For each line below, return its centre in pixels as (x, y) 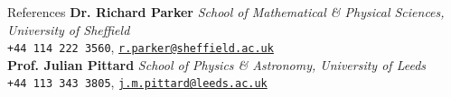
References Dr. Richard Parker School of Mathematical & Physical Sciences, (226, 12)
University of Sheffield (69, 29)
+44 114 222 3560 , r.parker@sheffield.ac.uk (141, 47)
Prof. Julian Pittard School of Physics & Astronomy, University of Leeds (217, 64)
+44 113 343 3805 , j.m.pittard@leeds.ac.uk (137, 82)
